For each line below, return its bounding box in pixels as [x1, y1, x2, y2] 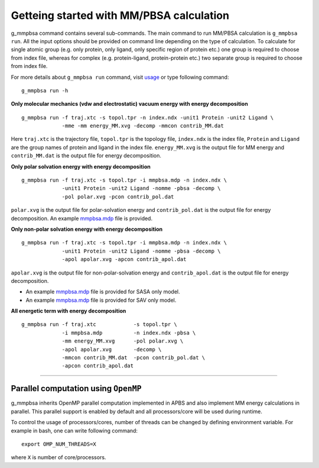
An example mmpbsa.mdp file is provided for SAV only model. [25, 296, 177, 304]
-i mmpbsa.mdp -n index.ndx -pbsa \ [61, 329, 196, 336]
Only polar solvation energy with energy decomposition [11, 163, 151, 170]
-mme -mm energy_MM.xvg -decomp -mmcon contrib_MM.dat [61, 122, 224, 130]
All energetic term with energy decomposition [11, 308, 126, 315]
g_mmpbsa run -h [21, 87, 69, 94]
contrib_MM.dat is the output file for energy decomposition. [11, 152, 162, 159]
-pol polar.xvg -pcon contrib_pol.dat [61, 193, 174, 200]
